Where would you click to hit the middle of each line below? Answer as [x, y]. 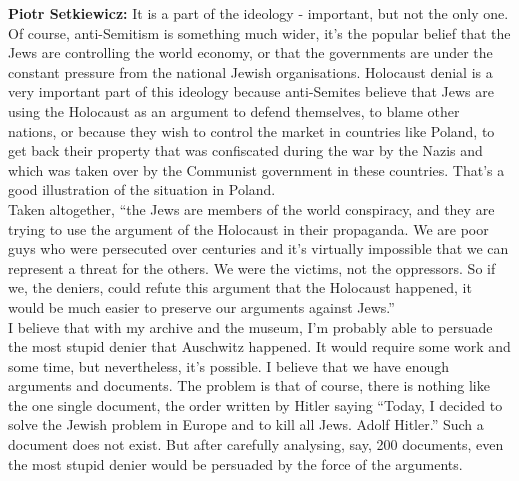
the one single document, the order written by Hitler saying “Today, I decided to [255, 404]
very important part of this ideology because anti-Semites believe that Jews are [251, 91]
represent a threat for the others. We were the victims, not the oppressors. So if [252, 267]
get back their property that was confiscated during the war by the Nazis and [245, 150]
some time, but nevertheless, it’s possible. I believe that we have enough [229, 365]
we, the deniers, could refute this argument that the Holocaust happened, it [240, 287]
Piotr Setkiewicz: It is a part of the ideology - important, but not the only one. [258, 13]
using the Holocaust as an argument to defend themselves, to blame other [234, 110]
